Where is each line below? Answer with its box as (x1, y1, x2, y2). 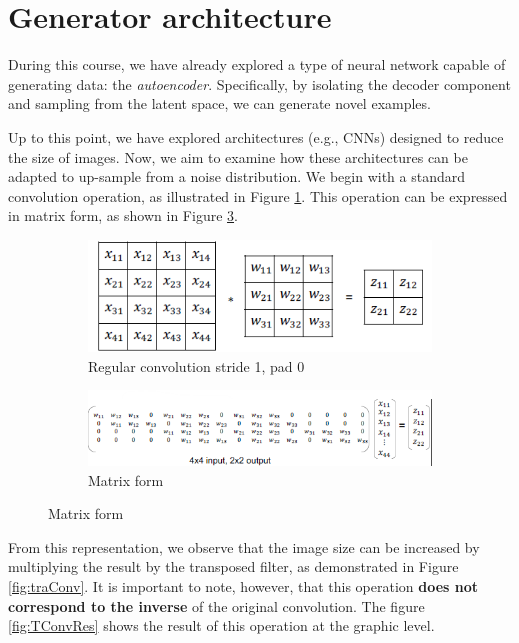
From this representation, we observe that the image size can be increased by (8, 536, 480, 557)
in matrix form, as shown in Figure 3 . (8, 205, 238, 226)
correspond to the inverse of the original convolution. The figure (8, 595, 425, 616)
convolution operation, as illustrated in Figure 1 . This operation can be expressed (8, 185, 508, 206)
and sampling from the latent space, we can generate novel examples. (8, 93, 431, 114)
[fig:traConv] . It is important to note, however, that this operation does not (8, 575, 479, 596)
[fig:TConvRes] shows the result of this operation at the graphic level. (8, 615, 435, 636)
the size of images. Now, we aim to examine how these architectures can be (8, 146, 468, 167)
